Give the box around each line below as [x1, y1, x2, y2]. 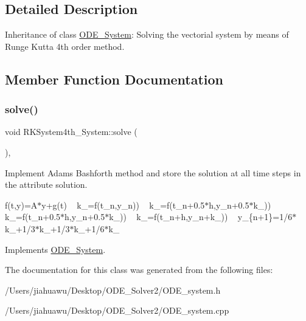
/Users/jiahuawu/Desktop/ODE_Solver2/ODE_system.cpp [5, 304, 229, 317]
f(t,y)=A [5, 198, 38, 211]
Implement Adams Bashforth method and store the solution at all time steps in [5, 166, 301, 179]
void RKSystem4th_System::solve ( [5, 125, 137, 138]
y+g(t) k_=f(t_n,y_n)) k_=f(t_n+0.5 [41, 198, 205, 211]
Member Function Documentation [5, 69, 224, 88]
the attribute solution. [5, 178, 88, 191]
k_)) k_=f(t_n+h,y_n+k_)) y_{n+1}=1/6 [109, 210, 293, 223]
